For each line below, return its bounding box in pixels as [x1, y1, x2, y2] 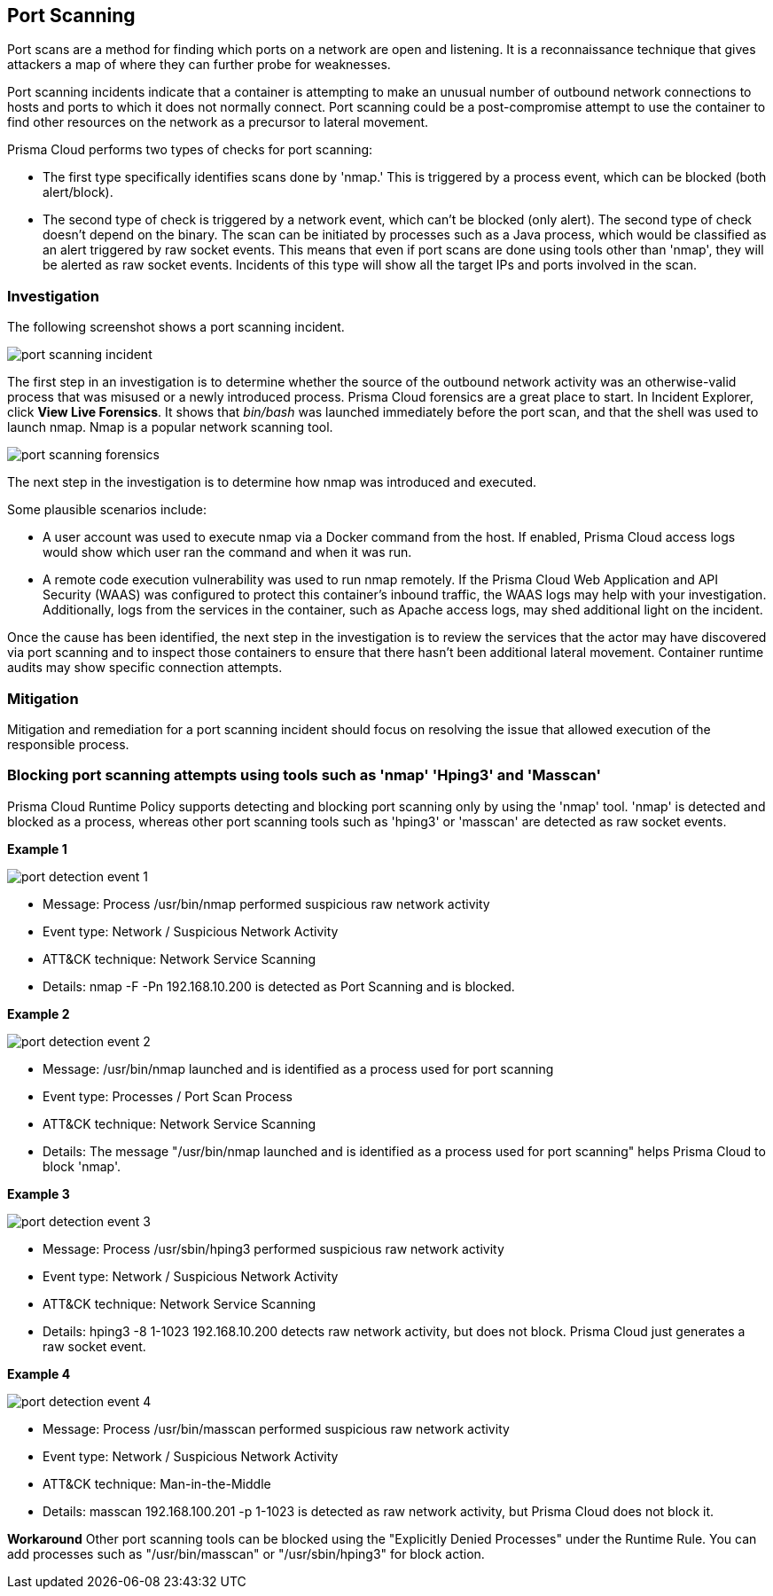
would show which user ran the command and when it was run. [43, 544, 412, 560]
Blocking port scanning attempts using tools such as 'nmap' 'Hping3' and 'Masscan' [7, 766, 601, 785]
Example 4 [7, 1365, 71, 1381]
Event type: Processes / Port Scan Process [43, 1088, 293, 1104]
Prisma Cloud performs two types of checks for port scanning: [7, 142, 373, 158]
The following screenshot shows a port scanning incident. [7, 319, 345, 335]
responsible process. [7, 736, 129, 752]
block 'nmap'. [43, 1158, 121, 1174]
